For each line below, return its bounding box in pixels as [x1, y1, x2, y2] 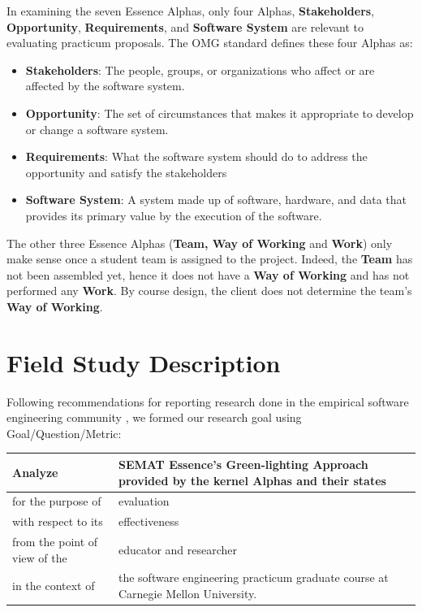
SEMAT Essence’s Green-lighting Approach [118, 455, 368, 472]
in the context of [12, 577, 95, 594]
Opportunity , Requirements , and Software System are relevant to [6, 18, 364, 35]
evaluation [118, 493, 170, 510]
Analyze [12, 463, 58, 480]
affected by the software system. [25, 77, 185, 94]
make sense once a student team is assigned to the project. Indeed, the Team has [6, 250, 413, 267]
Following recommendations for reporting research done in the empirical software [6, 393, 409, 410]
